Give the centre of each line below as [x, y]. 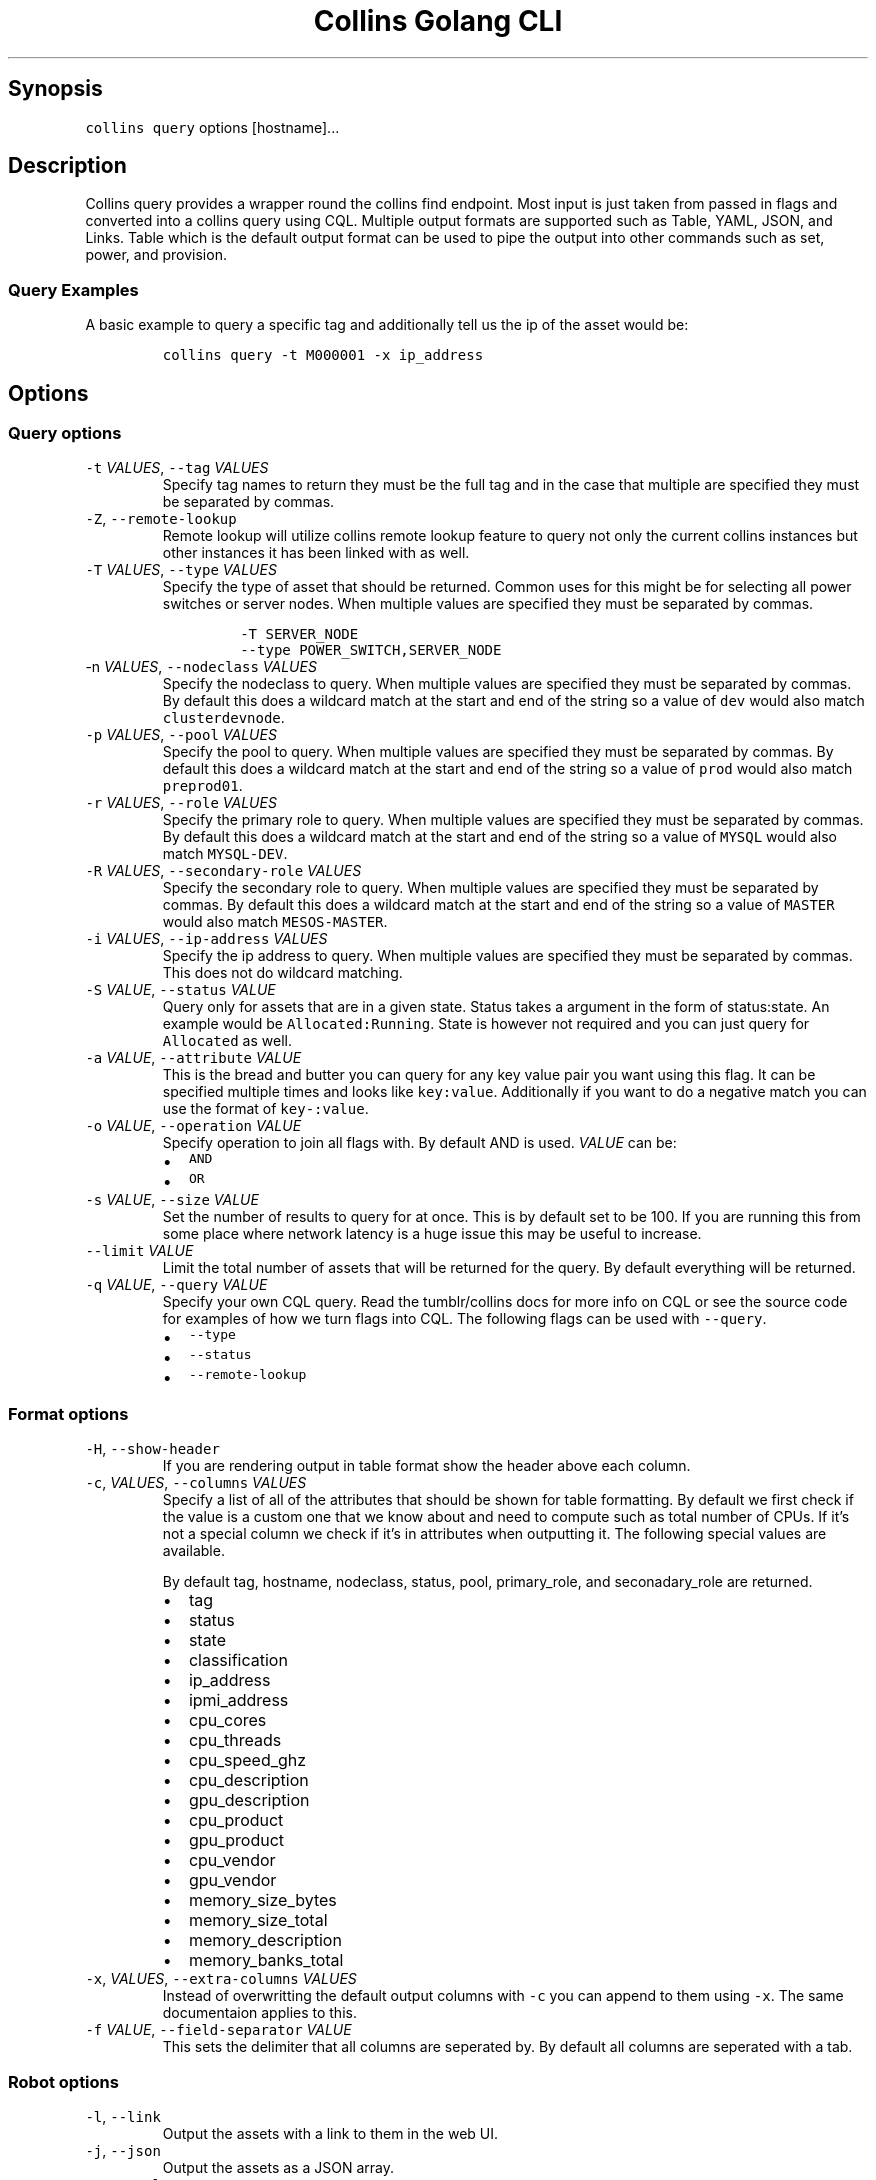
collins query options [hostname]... [212, 127]
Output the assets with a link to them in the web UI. [330, 2133]
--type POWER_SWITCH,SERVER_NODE [371, 650]
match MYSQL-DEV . [225, 854]
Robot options [63, 2081]
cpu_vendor [232, 1860]
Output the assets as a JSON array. [278, 2167]
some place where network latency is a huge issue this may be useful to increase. [432, 1234]
